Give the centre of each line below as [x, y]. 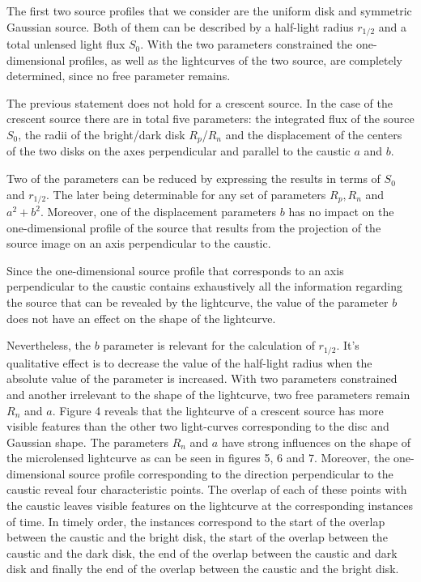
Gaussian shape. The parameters [87, 442]
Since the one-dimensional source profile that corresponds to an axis [175, 270]
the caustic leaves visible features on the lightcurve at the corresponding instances [210, 506]
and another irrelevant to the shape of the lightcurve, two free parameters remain [208, 394]
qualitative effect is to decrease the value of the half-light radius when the [189, 362]
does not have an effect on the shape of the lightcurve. [141, 318]
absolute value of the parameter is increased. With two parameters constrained [202, 378]
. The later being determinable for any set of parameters [186, 194]
